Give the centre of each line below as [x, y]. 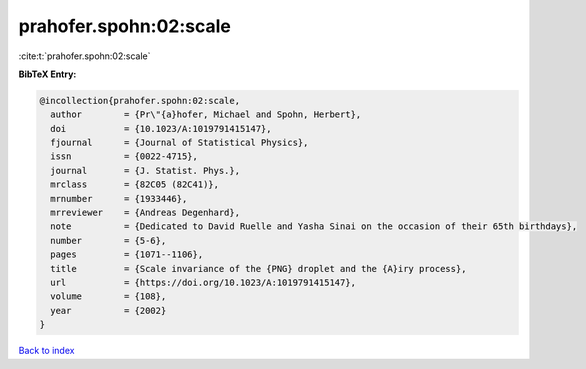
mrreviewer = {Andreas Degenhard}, [145, 213]
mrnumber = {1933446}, [119, 198]
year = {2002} [108, 310]
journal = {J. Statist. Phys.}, [145, 170]
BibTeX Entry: [47, 74]
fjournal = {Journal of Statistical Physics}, [179, 143]
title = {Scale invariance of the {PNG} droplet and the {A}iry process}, [258, 268]
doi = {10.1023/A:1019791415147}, [161, 128]
